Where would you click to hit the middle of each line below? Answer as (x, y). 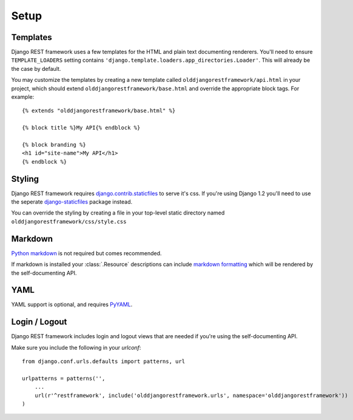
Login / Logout (39, 322)
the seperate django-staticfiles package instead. (72, 202)
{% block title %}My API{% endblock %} (81, 128)
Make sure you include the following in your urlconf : (76, 347)
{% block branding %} (54, 145)
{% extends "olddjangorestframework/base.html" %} (99, 111)
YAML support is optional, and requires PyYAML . (72, 305)
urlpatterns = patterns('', (64, 378)
